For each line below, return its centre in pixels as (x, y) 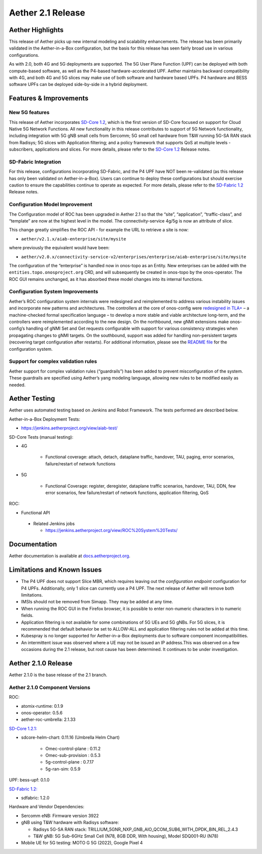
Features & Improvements (49, 98)
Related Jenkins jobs (54, 524)
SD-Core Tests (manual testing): (41, 437)
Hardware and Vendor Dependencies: (47, 807)
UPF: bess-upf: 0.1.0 (29, 780)
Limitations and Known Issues (55, 570)
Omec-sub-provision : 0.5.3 (73, 755)
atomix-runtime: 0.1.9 (42, 706)
